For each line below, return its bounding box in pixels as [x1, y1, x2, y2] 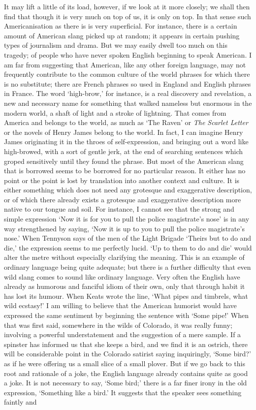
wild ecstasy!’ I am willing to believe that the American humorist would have [4, 300, 237, 311]
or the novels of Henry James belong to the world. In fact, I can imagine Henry [4, 126, 243, 137]
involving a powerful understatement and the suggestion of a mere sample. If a [4, 329, 241, 340]
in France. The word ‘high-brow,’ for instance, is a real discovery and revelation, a [4, 88, 252, 98]
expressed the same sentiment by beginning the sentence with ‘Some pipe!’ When [4, 310, 249, 320]
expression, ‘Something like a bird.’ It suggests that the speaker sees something [4, 387, 242, 397]
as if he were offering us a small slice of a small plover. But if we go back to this [4, 358, 245, 368]
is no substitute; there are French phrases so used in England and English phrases [4, 78, 251, 89]
